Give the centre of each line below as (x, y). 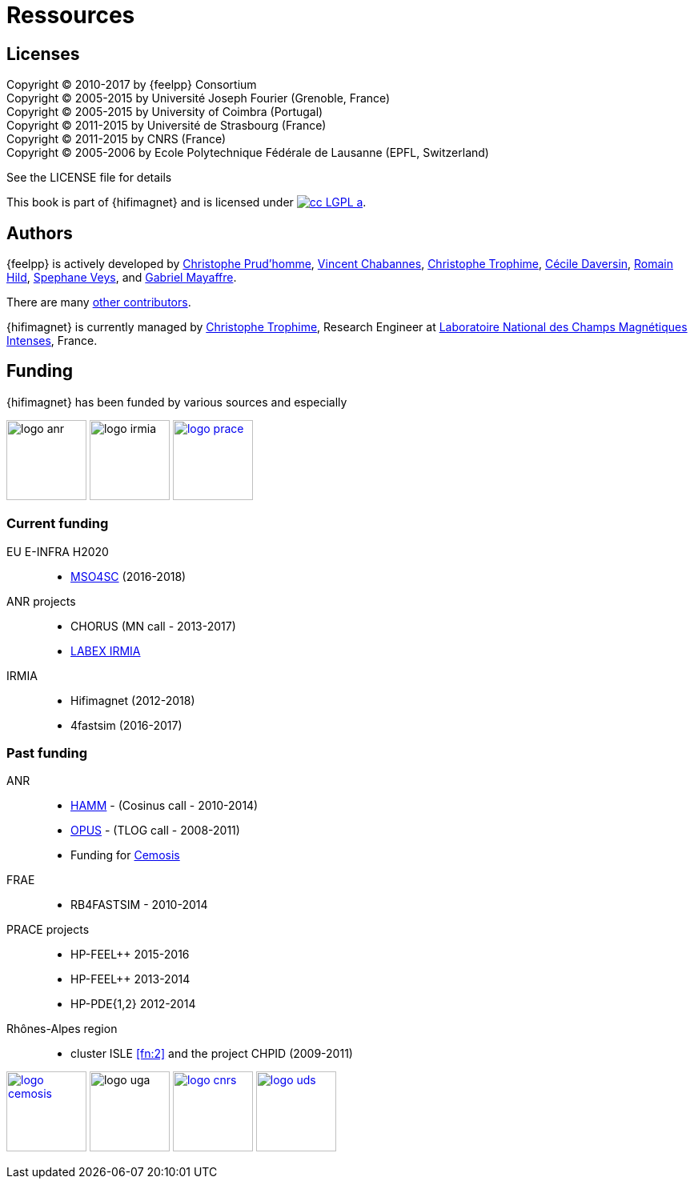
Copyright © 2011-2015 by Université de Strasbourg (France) (166, 126)
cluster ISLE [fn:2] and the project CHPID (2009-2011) (212, 1054)
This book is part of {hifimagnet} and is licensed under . (187, 202)
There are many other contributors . (99, 302)
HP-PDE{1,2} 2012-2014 (133, 1004)
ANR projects (41, 601)
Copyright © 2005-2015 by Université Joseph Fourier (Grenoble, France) (199, 98)
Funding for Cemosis (125, 855)
